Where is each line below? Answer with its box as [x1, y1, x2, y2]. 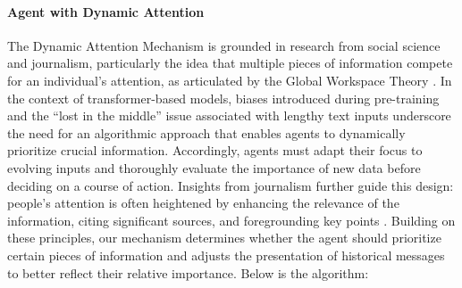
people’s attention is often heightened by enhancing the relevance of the [7, 193, 399, 212]
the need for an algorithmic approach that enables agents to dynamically [7, 123, 406, 142]
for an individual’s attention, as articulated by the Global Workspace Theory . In [7, 70, 452, 89]
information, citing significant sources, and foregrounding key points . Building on [7, 210, 456, 229]
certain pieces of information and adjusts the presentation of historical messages [7, 245, 445, 264]
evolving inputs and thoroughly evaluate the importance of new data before [7, 158, 421, 177]
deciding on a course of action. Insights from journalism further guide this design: [7, 176, 454, 194]
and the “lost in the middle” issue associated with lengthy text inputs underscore [7, 106, 451, 125]
